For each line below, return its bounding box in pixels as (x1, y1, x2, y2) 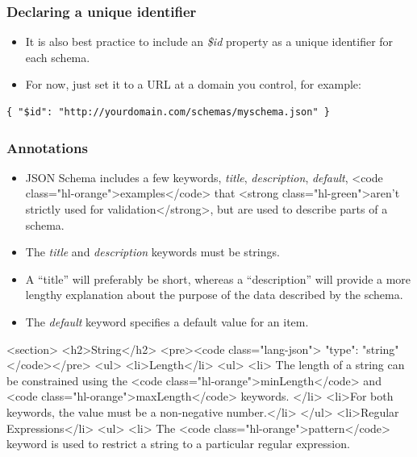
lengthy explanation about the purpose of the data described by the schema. (25, 286, 403, 303)
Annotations (6, 137, 88, 157)
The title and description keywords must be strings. (25, 243, 280, 260)
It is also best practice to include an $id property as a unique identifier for (25, 33, 394, 50)
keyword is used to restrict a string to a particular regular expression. (6, 435, 350, 452)
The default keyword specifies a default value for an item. (25, 313, 309, 330)
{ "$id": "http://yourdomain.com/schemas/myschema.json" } (6, 106, 330, 118)
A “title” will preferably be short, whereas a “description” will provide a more (25, 270, 411, 287)
